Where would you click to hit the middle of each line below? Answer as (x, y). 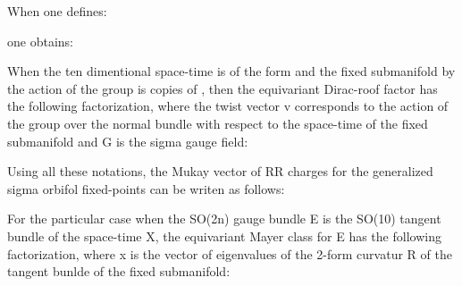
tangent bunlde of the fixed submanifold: (119, 271)
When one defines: (57, 11)
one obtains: (40, 41)
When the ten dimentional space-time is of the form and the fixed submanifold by (231, 71)
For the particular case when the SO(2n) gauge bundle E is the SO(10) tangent (224, 219)
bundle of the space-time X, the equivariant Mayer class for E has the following (224, 236)
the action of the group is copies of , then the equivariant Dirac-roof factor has (223, 88)
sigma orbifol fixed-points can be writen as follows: (146, 188)
